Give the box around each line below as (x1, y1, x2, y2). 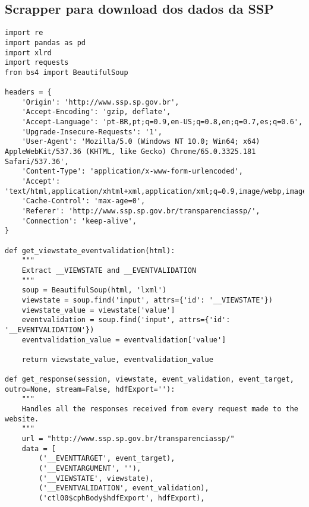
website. (5, 414, 39, 423)
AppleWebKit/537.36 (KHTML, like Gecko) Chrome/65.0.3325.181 (5, 147, 256, 156)
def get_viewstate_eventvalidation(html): (5, 246, 175, 255)
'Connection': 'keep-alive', (21, 216, 137, 225)
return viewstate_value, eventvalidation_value (21, 355, 213, 364)
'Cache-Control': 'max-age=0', (21, 197, 146, 206)
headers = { (5, 88, 52, 97)
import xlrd (5, 48, 52, 57)
